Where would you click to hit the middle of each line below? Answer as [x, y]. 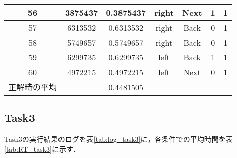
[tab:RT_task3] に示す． [42, 149]
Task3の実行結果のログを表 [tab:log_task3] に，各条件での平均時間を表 [118, 139]
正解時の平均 [33, 87]
